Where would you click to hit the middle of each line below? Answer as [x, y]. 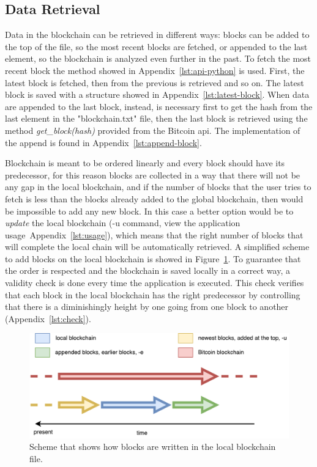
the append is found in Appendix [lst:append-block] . [103, 142]
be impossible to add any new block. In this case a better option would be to [149, 211]
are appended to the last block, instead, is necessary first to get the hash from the [159, 106]
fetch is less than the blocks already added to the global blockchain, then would [154, 198]
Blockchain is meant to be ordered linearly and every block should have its [145, 163]
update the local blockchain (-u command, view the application [123, 223]
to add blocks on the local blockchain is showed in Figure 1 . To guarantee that [153, 258]
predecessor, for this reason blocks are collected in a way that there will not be [153, 175]
